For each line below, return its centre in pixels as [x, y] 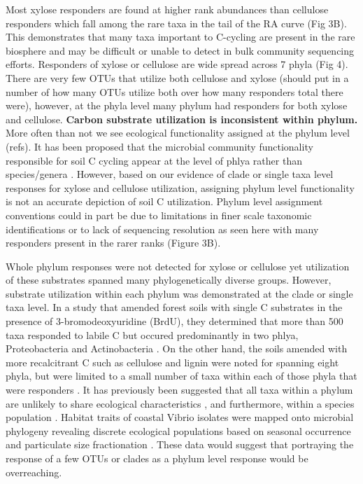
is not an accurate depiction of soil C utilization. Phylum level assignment [164, 201]
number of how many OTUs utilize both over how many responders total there [175, 91]
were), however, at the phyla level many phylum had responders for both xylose [177, 105]
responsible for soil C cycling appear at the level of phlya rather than [154, 160]
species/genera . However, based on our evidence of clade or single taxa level [170, 174]
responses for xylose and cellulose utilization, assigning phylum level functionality [180, 187]
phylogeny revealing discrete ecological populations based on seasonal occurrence [178, 430]
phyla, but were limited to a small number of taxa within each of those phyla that [181, 376]
